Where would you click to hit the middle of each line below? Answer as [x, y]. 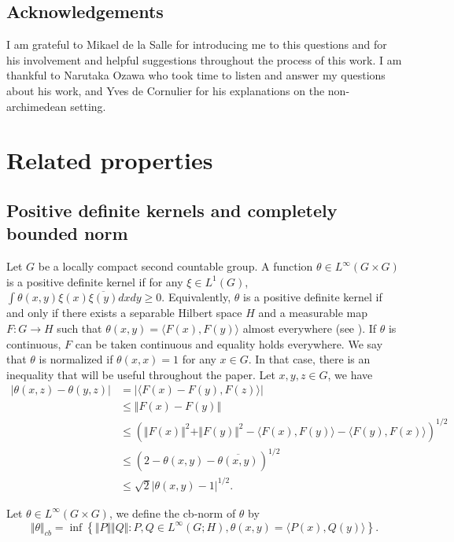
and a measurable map [313, 313]
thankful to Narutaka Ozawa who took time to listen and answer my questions [196, 75]
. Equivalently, [196, 297]
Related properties [110, 160]
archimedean [37, 106]
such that [79, 328]
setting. [88, 106]
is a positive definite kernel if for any [95, 281]
